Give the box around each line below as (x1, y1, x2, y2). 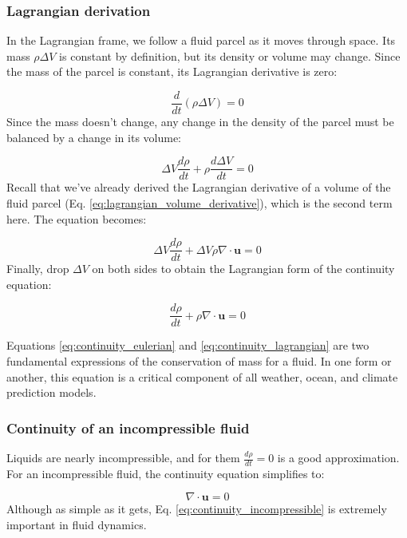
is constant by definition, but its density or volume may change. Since (59, 47, 401, 64)
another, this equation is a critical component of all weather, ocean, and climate (6, 368, 398, 385)
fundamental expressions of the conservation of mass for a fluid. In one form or (6, 353, 392, 369)
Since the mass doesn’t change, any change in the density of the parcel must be (6, 113, 394, 130)
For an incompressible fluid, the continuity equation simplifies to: (6, 465, 325, 481)
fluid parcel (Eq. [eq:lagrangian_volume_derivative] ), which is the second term (6, 194, 393, 211)
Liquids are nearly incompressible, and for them (6, 449, 240, 465)
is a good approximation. (277, 449, 400, 465)
